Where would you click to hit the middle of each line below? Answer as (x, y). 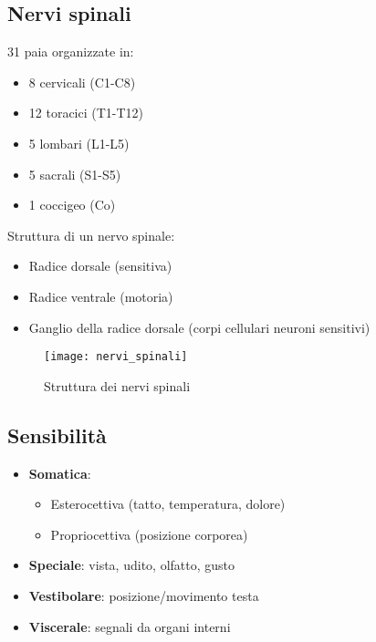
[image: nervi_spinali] (116, 357)
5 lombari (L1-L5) (79, 143)
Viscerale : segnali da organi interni (130, 626)
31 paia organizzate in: (71, 52)
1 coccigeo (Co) (72, 205)
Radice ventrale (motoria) (101, 296)
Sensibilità (57, 435)
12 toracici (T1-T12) (86, 113)
